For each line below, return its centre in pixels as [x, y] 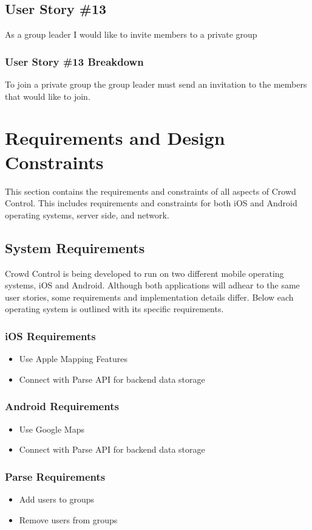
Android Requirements [62, 406]
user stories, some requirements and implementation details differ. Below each [149, 297]
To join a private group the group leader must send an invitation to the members [156, 84]
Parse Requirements [55, 476]
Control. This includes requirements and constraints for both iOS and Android [151, 203]
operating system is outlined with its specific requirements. [114, 309]
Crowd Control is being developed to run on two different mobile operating [144, 273]
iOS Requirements [50, 336]
